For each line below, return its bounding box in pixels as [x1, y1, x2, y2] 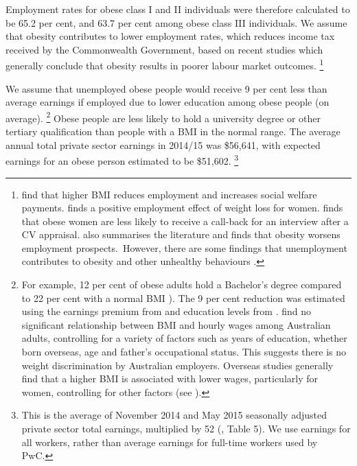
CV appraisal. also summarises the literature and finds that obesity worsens [21, 227, 341, 242]
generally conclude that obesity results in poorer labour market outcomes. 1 [5, 56, 324, 73]
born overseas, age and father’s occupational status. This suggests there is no [21, 345, 347, 359]
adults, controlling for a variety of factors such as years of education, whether [21, 331, 347, 345]
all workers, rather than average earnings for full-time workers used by [21, 434, 318, 449]
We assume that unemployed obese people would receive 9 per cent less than [5, 81, 327, 95]
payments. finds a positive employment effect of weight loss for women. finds [21, 200, 343, 215]
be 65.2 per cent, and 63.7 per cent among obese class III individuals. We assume [5, 15, 347, 30]
